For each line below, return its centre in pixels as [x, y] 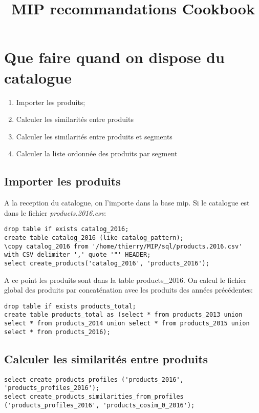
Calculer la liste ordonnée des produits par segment [97, 153]
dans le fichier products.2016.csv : [55, 212]
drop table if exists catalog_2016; [67, 229]
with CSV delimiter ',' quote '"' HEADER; [78, 255]
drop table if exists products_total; [70, 306]
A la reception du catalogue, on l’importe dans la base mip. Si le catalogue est [127, 203]
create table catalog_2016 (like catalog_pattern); [94, 238]
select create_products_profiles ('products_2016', [94, 379]
